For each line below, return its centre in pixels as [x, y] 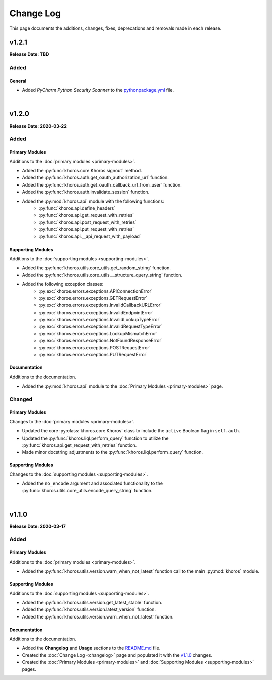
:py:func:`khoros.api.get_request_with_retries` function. [79, 445]
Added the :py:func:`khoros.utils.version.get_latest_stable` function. [92, 602]
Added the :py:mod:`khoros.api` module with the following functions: [93, 201]
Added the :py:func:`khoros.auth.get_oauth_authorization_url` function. [95, 178]
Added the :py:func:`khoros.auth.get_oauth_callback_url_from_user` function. [102, 184]
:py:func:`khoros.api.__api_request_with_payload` [90, 236]
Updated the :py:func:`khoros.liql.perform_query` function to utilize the [95, 438]
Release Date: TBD [29, 54]
